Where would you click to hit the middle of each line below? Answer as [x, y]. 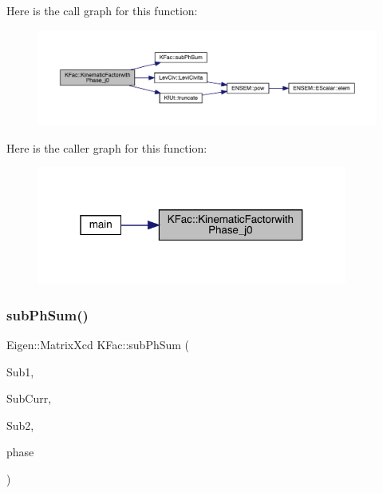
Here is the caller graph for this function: [107, 147]
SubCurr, [29, 398]
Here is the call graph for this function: [102, 10]
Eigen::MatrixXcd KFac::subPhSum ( [98, 344]
